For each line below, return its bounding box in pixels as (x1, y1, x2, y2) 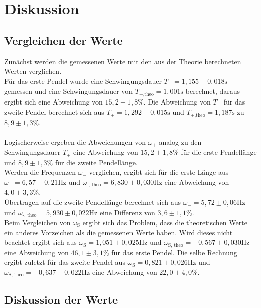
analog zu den (159, 136, 202, 147)
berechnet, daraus (185, 86, 240, 96)
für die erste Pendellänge (181, 147, 257, 157)
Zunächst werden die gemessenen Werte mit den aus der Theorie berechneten (4, 56, 241, 66)
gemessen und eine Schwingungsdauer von (4, 86, 133, 96)
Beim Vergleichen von (4, 217, 71, 227)
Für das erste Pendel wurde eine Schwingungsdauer (4, 75, 162, 86)
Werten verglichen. (4, 66, 62, 76)
